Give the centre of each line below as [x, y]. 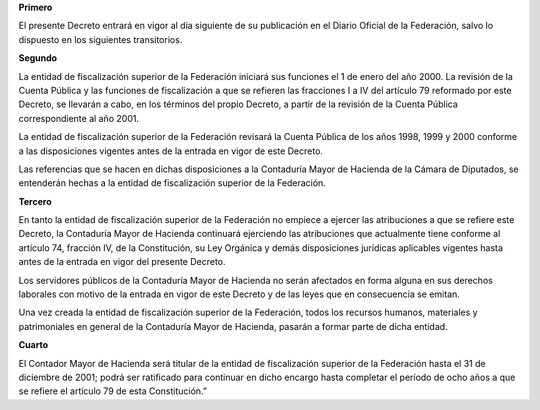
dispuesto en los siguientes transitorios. [100, 39]
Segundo [38, 58]
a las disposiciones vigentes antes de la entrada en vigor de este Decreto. [171, 151]
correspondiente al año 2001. [79, 118]
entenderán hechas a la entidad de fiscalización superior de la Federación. [172, 183]
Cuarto [33, 345]
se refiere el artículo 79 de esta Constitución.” [113, 391]
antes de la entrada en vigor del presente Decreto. [122, 262]
